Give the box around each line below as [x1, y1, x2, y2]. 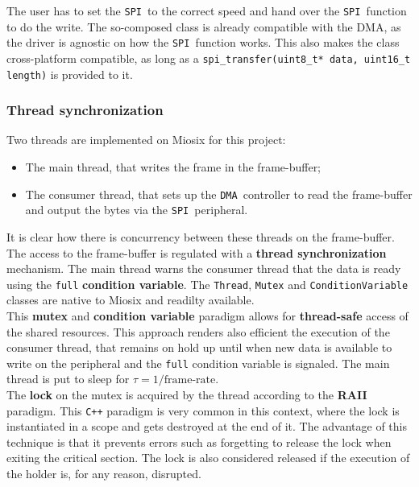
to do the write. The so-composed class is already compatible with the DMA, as [6, 18, 401, 35]
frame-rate [164, 374, 216, 386]
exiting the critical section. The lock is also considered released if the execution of [6, 449, 410, 466]
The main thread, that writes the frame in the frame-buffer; [25, 159, 322, 175]
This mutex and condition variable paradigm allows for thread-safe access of [6, 307, 409, 324]
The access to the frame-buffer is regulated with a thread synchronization [6, 244, 387, 261]
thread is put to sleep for [6, 370, 130, 387]
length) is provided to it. [6, 65, 133, 82]
